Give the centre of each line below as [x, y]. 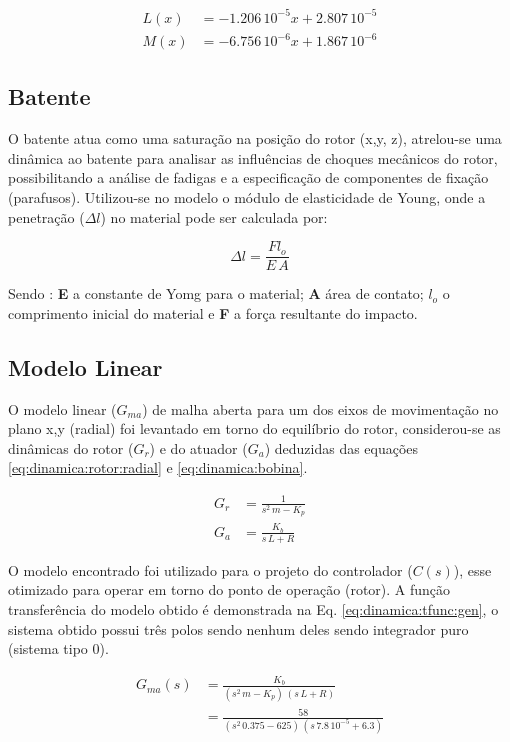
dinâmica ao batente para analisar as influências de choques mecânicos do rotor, [253, 157]
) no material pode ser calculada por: [214, 216]
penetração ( [46, 216]
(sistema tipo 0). [58, 648]
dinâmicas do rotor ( [71, 447]
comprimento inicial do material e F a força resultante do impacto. [213, 312]
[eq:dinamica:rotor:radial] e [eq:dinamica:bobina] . [158, 467]
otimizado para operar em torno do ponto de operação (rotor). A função [229, 589]
